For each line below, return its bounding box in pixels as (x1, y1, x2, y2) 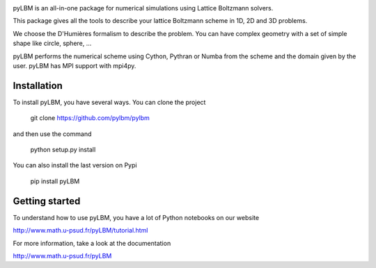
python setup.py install (30, 146, 96, 154)
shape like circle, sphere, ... (13, 39, 92, 48)
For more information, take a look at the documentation (13, 239, 171, 247)
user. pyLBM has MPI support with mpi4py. (13, 61, 136, 69)
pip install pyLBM (30, 177, 80, 185)
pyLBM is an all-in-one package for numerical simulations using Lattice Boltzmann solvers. (13, 4, 274, 12)
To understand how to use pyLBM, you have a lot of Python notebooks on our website (13, 213, 260, 221)
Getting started (13, 195, 81, 207)
